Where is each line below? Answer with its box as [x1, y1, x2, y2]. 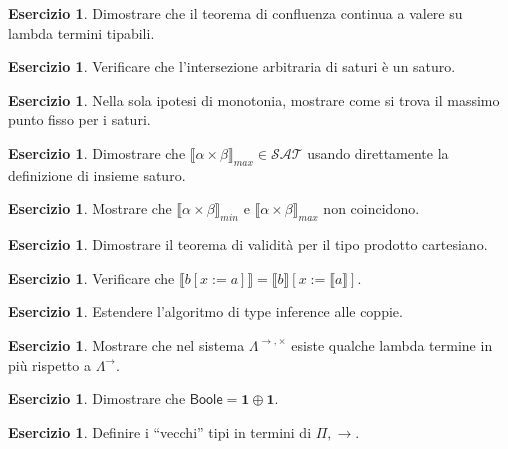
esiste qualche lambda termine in [291, 334, 493, 355]
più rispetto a [8, 354, 91, 375]
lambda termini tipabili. [8, 22, 155, 43]
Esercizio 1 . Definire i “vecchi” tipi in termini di [8, 421, 312, 442]
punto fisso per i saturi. [8, 109, 151, 130]
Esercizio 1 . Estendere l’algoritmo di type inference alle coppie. [8, 301, 403, 322]
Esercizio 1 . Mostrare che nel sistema [8, 334, 245, 355]
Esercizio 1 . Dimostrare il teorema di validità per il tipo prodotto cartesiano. [8, 234, 488, 255]
